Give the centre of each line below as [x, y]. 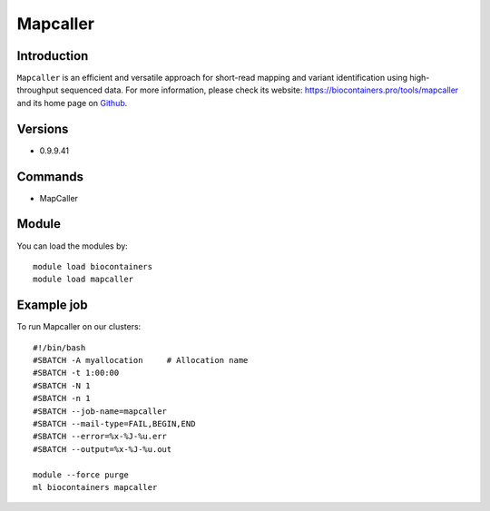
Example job [52, 305]
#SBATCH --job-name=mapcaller [100, 411]
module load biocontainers [93, 266]
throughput [38, 90]
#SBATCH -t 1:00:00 [76, 373]
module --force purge [81, 475]
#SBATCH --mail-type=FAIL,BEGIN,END [114, 423]
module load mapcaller [83, 280]
